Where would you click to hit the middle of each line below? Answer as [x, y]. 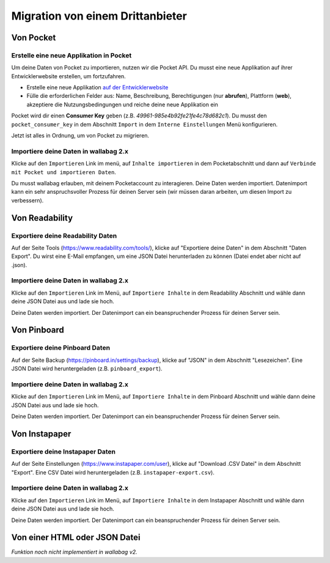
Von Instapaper [41, 434]
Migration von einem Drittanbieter [99, 16]
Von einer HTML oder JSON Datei [76, 538]
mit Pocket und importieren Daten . [64, 172]
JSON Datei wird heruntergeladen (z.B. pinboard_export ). [87, 369]
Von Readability [42, 218]
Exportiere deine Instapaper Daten [64, 451]
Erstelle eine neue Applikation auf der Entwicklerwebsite [97, 87]
